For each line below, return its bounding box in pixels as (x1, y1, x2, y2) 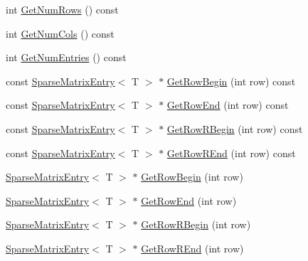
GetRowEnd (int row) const (166, 97, 289, 112)
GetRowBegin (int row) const (166, 73, 296, 88)
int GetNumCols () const (6, 26, 115, 41)
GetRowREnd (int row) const (166, 145, 296, 160)
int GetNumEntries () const (6, 50, 127, 65)
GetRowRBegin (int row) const (166, 121, 303, 136)
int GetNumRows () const (6, 2, 119, 16)
